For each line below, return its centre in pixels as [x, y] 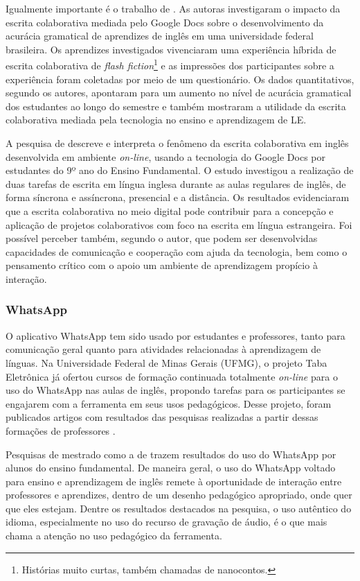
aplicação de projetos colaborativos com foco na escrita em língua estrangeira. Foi [179, 224]
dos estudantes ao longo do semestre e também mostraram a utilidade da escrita [176, 106]
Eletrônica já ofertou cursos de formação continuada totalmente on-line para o [172, 376]
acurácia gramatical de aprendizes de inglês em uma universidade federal [160, 36]
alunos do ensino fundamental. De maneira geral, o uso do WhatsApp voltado [171, 468]
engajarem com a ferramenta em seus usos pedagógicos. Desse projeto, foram [169, 403]
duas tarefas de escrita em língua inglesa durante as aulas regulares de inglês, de [176, 183]
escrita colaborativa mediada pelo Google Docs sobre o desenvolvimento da [165, 22]
